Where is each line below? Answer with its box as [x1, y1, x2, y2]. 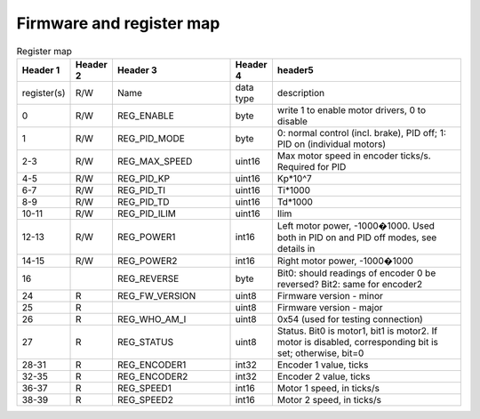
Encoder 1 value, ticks [276, 359, 369, 371]
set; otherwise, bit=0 [276, 347, 364, 359]
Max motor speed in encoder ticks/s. [276, 149, 431, 162]
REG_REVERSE [116, 272, 180, 285]
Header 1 [21, 63, 60, 76]
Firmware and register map [16, 13, 220, 33]
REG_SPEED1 [116, 382, 172, 394]
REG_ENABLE [116, 109, 175, 122]
